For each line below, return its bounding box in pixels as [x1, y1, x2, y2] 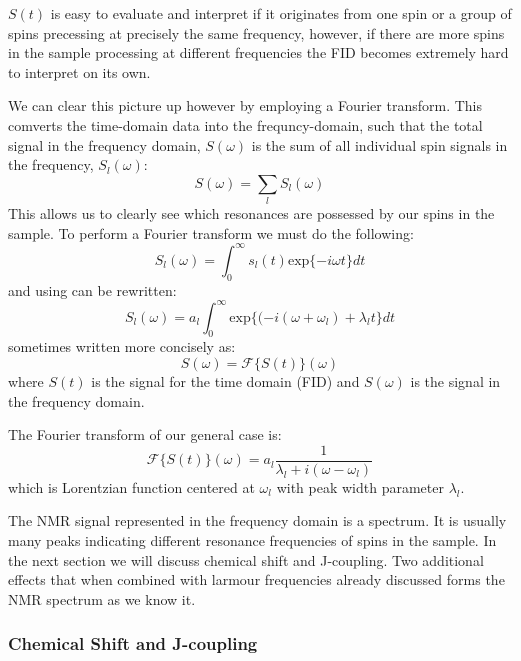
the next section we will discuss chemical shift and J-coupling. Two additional [8, 549, 484, 570]
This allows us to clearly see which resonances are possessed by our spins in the [8, 203, 495, 224]
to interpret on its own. [8, 61, 151, 82]
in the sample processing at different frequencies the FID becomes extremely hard [8, 42, 509, 63]
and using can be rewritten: [8, 279, 177, 300]
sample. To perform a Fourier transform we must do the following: [8, 222, 414, 243]
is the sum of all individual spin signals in [251, 134, 508, 155]
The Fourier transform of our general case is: [8, 424, 282, 445]
